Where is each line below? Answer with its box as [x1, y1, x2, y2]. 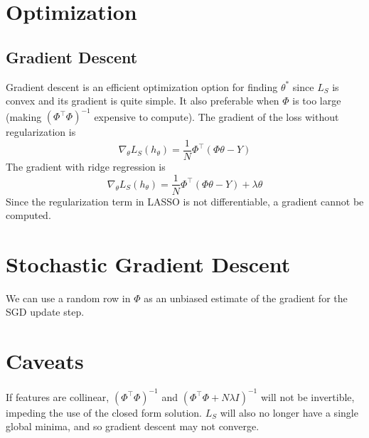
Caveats [6, 346, 84, 375]
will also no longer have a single [220, 405, 358, 420]
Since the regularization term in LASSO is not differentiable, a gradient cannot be [6, 193, 364, 208]
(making [6, 109, 42, 124]
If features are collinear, [6, 389, 109, 404]
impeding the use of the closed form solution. [6, 405, 202, 420]
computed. [6, 208, 51, 223]
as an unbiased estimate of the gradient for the [144, 290, 348, 305]
